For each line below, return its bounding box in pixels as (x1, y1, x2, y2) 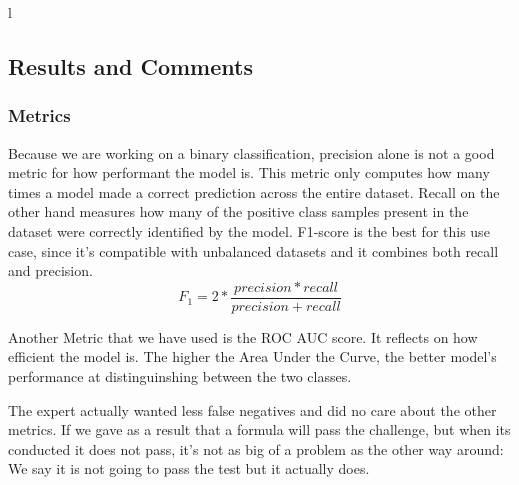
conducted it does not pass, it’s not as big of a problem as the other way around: (8, 438, 504, 459)
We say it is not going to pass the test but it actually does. (8, 458, 370, 479)
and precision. (8, 260, 93, 281)
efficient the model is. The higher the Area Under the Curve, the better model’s (8, 346, 497, 367)
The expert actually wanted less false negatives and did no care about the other (8, 399, 497, 420)
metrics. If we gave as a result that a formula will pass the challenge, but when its (8, 419, 511, 440)
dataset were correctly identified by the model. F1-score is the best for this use (8, 220, 490, 241)
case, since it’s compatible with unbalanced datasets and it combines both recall (8, 240, 499, 261)
